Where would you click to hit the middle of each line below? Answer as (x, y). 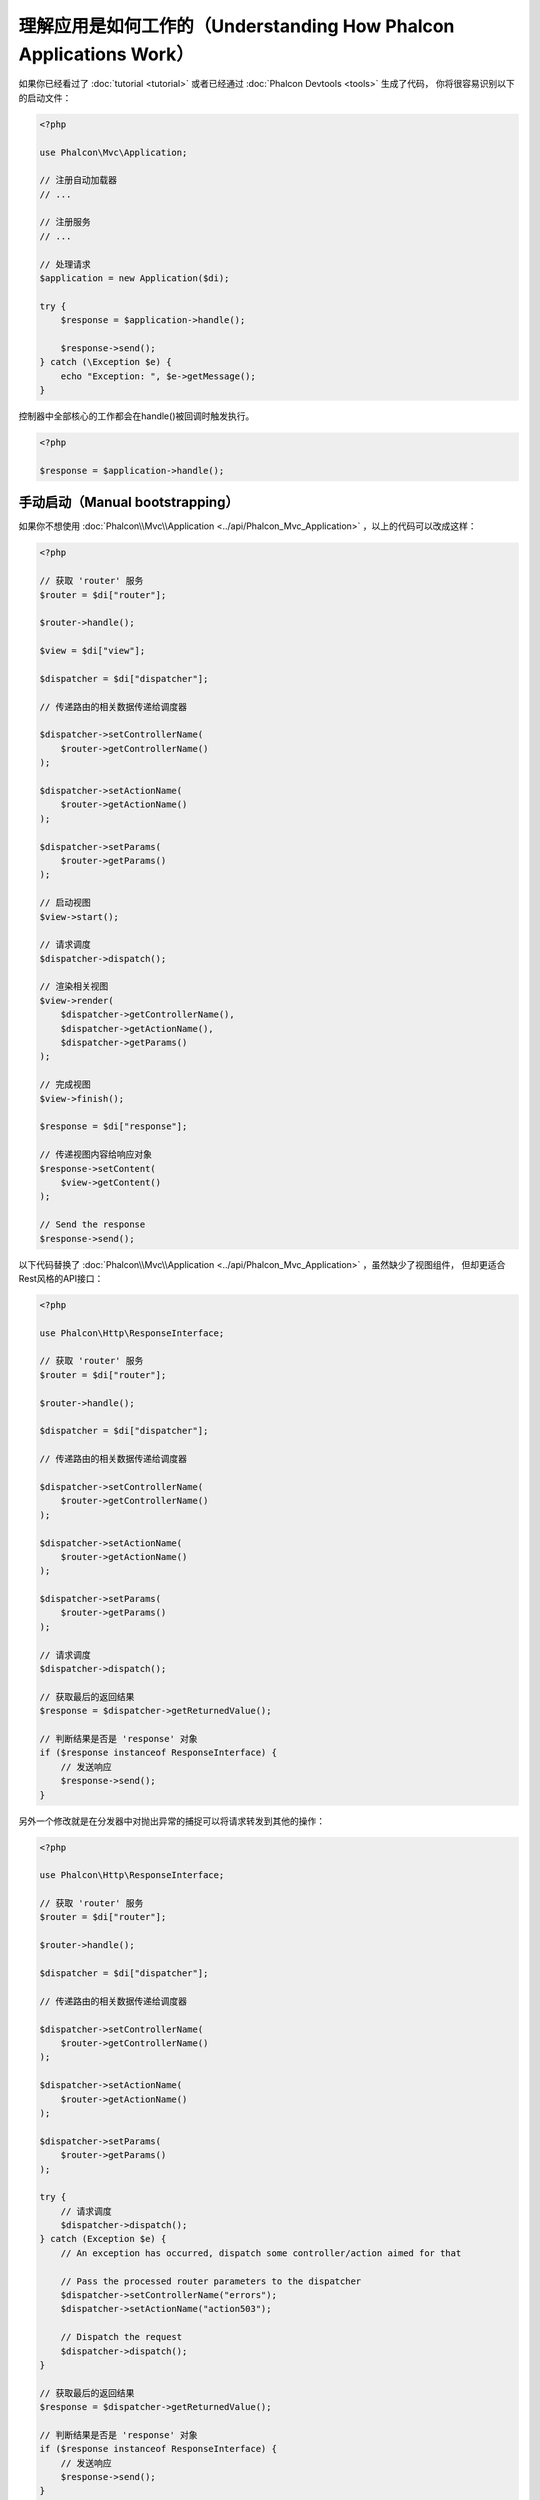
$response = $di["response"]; (113, 1126)
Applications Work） (106, 54)
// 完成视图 (65, 1084)
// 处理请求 (65, 264)
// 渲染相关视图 (74, 986)
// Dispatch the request (121, 2337)
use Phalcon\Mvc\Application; (113, 152)
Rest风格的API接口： (61, 1278)
